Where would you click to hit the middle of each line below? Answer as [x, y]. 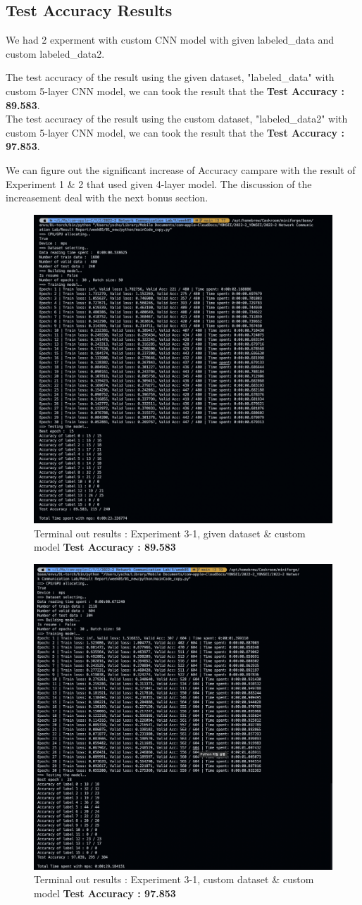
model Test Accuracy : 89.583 [105, 547]
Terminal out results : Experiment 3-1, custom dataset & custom [174, 879]
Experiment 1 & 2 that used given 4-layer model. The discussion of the [159, 183]
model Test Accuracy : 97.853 [105, 893]
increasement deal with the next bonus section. [107, 198]
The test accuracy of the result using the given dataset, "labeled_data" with [170, 77]
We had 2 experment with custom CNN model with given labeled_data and [170, 40]
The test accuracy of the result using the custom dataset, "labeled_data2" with [177, 119]
